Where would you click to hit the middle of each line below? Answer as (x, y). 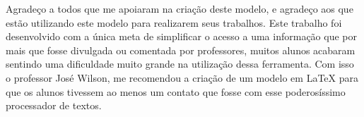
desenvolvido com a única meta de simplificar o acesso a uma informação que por (181, 36)
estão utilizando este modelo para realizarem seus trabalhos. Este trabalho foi (174, 22)
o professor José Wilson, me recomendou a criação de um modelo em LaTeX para (182, 77)
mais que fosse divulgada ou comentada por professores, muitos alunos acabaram (181, 50)
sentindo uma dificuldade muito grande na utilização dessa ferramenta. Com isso (180, 64)
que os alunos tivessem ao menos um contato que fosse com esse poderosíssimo (176, 91)
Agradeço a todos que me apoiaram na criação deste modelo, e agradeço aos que (180, 8)
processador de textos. (54, 105)
